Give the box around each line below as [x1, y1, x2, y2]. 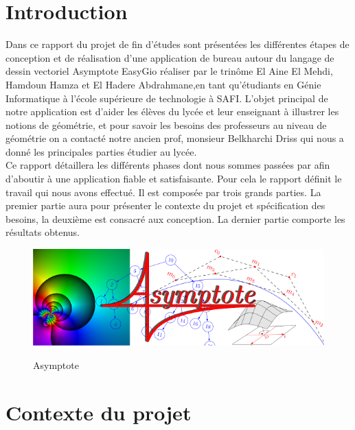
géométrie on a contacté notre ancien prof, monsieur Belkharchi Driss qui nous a [5, 131, 344, 145]
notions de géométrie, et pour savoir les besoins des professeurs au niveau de [5, 117, 327, 132]
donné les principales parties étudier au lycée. [5, 144, 197, 158]
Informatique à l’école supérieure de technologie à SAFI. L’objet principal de [5, 91, 328, 105]
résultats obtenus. [5, 225, 80, 239]
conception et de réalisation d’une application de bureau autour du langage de [5, 50, 334, 64]
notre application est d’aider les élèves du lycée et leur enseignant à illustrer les [5, 104, 339, 119]
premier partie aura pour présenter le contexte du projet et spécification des [5, 198, 325, 213]
